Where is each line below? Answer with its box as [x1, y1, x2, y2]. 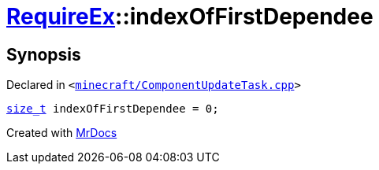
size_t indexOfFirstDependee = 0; [6, 102, 219, 116]
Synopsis [6, 44, 81, 65]
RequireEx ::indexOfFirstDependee [6, 3, 373, 30]
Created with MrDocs [6, 126, 117, 140]
